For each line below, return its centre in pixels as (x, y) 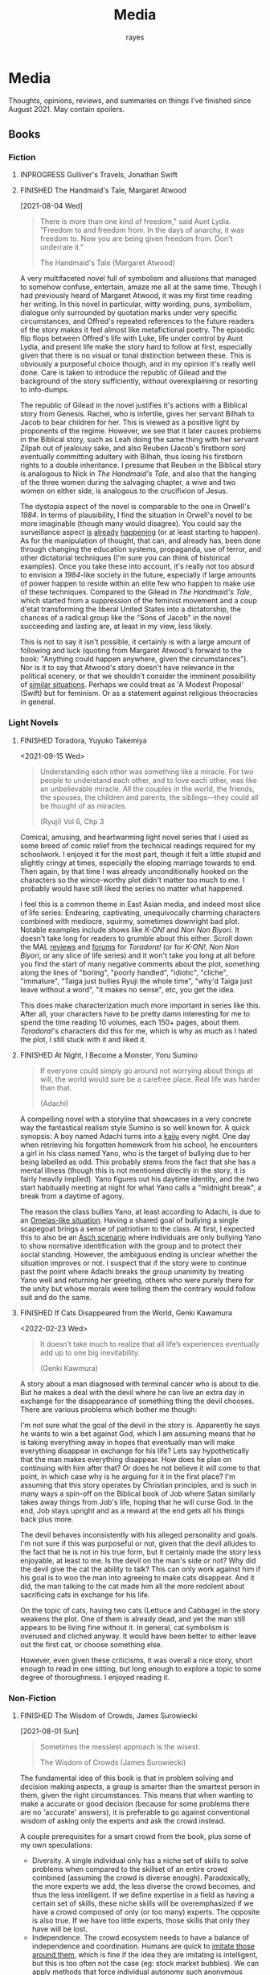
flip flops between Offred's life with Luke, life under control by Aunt (131, 338)
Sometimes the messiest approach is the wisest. (120, 1746)
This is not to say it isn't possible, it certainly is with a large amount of (135, 642)
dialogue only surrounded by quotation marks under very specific (129, 313)
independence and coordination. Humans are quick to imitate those (143, 1946)
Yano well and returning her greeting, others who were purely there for (137, 1280)
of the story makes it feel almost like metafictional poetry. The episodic (137, 330)
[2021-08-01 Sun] (49, 1731)
